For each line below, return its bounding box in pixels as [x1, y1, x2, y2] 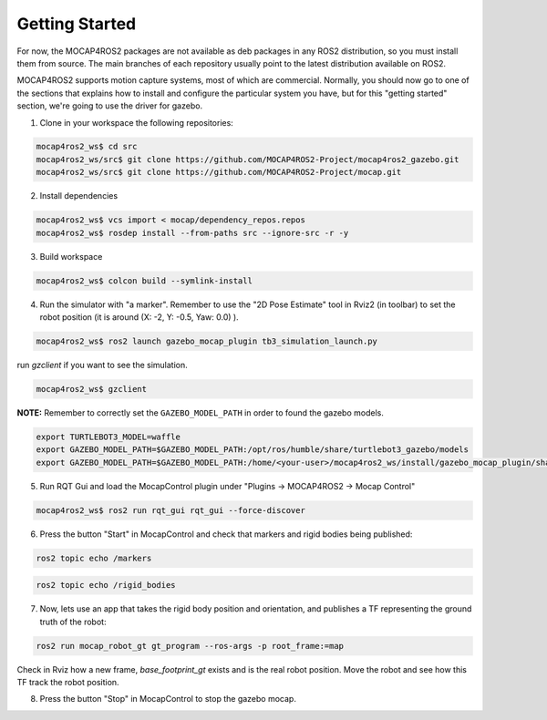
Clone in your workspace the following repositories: [39, 117, 234, 128]
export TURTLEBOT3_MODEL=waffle [36, 431, 181, 442]
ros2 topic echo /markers [36, 552, 152, 563]
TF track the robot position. [16, 676, 119, 687]
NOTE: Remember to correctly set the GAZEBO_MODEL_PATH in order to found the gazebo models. [16, 406, 385, 418]
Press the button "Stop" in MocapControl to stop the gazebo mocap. [39, 694, 296, 705]
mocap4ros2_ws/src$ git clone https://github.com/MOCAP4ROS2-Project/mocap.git [36, 167, 402, 178]
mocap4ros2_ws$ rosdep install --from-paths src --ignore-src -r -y [36, 228, 349, 238]
